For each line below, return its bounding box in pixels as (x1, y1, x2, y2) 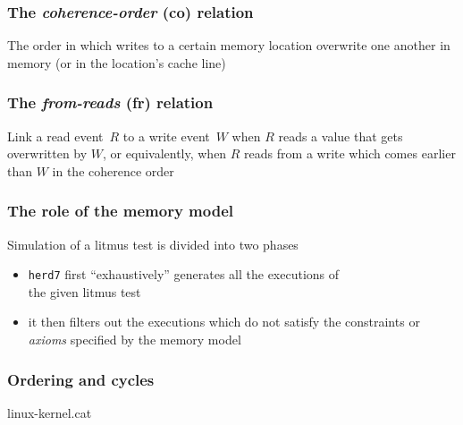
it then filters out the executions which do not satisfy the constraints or (28, 312, 420, 331)
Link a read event (7, 126, 104, 145)
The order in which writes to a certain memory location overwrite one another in (7, 36, 450, 55)
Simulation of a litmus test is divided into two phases (7, 234, 299, 253)
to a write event (122, 126, 210, 145)
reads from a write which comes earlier (244, 144, 456, 163)
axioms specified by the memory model (28, 330, 241, 349)
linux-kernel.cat (7, 403, 92, 421)
